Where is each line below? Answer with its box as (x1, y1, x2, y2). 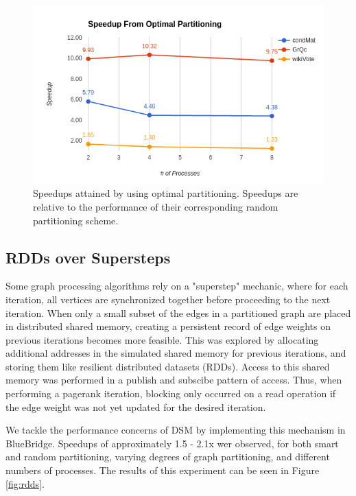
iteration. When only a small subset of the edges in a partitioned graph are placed (5, 305, 351, 320)
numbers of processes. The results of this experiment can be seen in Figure (5, 463, 320, 477)
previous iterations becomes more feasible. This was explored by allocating (5, 332, 319, 346)
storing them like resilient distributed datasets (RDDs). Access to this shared (5, 359, 330, 373)
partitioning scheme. (33, 213, 119, 227)
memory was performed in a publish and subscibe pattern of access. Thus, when (5, 373, 342, 387)
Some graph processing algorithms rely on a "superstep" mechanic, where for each (5, 279, 348, 293)
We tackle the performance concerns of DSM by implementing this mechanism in (5, 423, 346, 437)
